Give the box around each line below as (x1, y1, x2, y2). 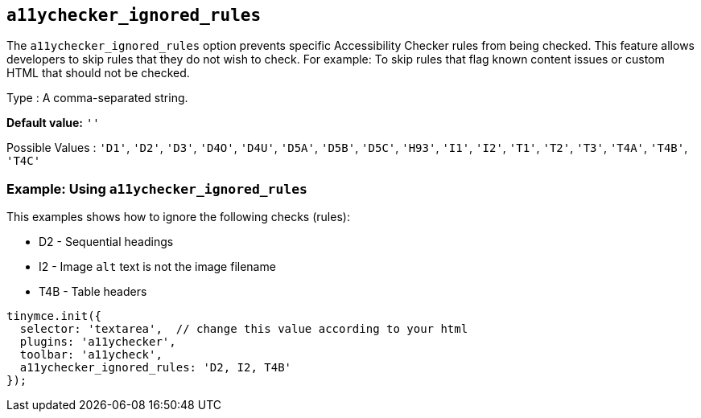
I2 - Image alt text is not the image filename (39, 260, 276, 274)
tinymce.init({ (6, 309, 102, 323)
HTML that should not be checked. (6, 66, 190, 80)
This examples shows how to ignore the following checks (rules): (6, 210, 350, 224)
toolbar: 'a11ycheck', (19, 348, 163, 362)
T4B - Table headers (39, 285, 147, 299)
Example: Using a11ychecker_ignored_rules (6, 180, 307, 197)
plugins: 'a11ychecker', (19, 335, 176, 349)
